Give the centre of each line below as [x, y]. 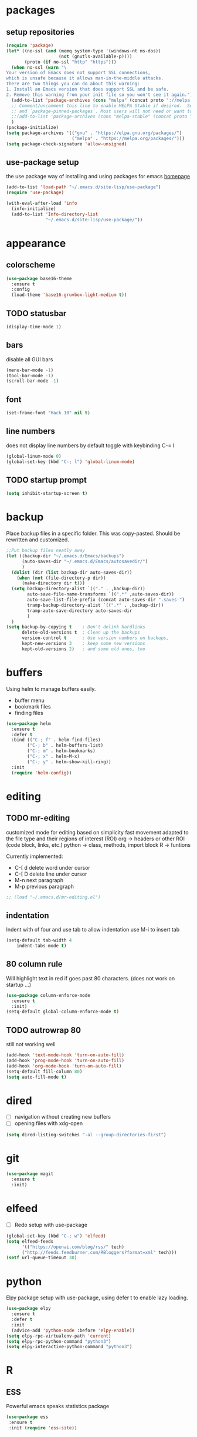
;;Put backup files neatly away [45, 551]
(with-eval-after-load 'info [42, 204]
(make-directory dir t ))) [53, 583]
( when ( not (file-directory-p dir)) [62, 578]
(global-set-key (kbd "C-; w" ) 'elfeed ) [56, 1236]
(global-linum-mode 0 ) [34, 456]
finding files [29, 713]
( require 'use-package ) [35, 193]
